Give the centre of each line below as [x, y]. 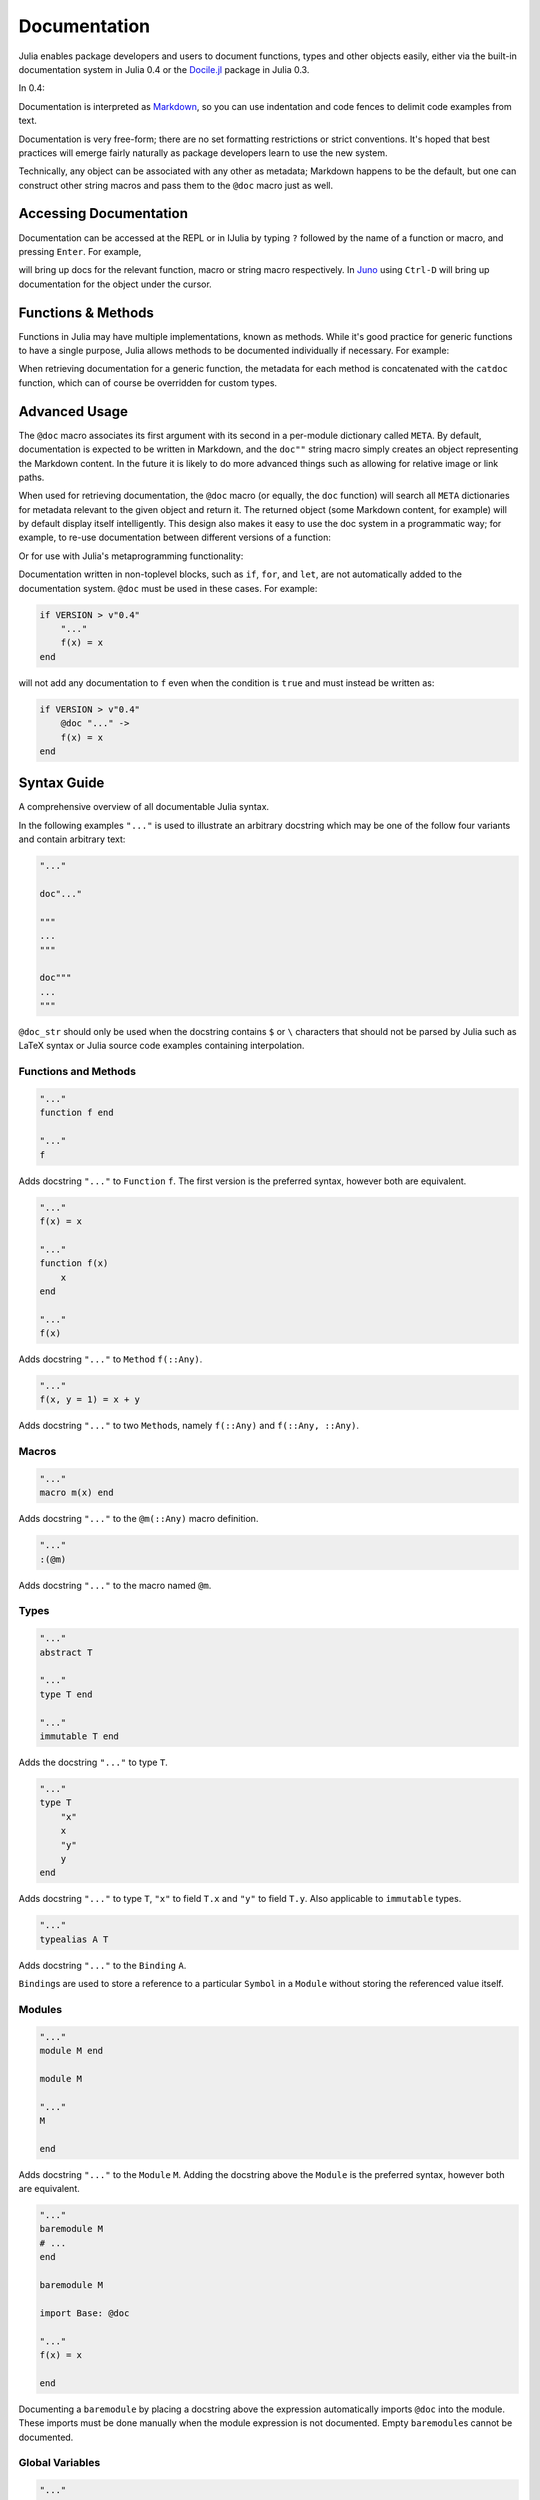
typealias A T [74, 1939]
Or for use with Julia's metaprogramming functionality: [131, 556]
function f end [76, 1113]
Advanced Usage [73, 411]
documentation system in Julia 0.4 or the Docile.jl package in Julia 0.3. [164, 69]
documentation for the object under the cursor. [115, 284]
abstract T [66, 1652]
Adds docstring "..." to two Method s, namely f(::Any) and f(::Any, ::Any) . [189, 1426]
